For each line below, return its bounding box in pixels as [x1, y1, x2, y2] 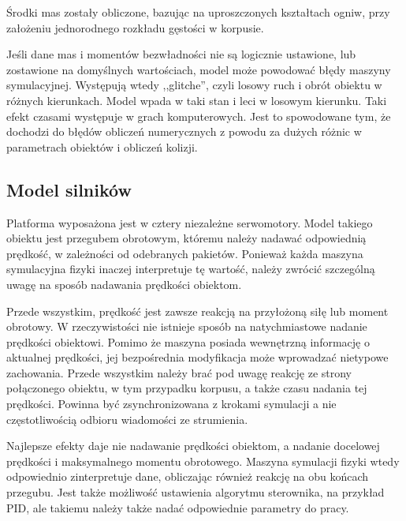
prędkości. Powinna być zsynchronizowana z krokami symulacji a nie [6, 395, 337, 412]
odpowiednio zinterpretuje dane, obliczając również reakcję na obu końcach [6, 468, 369, 485]
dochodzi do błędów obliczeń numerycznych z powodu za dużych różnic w [6, 123, 362, 140]
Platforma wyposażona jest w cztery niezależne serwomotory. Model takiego [6, 214, 373, 231]
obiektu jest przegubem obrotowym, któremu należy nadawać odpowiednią [6, 230, 367, 246]
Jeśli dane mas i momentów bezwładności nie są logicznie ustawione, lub [6, 46, 356, 62]
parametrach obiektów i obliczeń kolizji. [6, 138, 198, 155]
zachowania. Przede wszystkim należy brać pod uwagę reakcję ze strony [6, 364, 352, 380]
